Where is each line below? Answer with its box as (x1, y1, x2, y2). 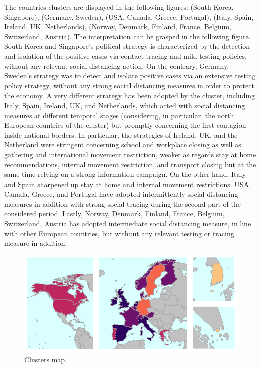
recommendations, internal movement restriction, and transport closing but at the (4, 159, 256, 169)
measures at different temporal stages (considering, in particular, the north (4, 110, 234, 120)
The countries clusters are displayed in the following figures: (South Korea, (4, 2, 234, 12)
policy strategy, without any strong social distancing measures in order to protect (4, 80, 254, 90)
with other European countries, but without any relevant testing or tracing (4, 228, 234, 238)
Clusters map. (24, 354, 67, 364)
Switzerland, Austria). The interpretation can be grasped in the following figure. (4, 31, 251, 41)
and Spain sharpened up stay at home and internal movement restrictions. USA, (4, 178, 251, 189)
